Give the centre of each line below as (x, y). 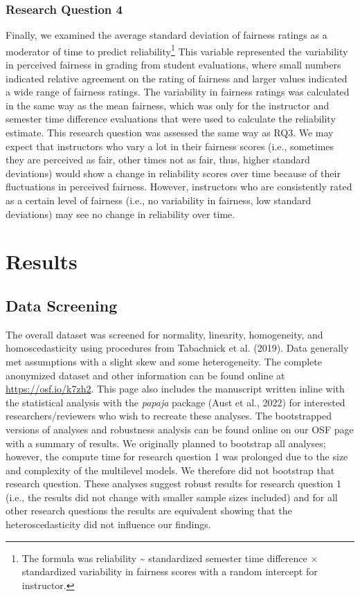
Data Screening (62, 305)
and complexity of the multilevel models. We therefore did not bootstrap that (170, 470)
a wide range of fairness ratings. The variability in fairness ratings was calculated (178, 92)
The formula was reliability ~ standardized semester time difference (164, 558)
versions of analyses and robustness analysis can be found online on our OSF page (180, 429)
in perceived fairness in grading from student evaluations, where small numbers (173, 65)
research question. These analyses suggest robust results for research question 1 (173, 484)
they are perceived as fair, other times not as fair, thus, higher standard (158, 160)
